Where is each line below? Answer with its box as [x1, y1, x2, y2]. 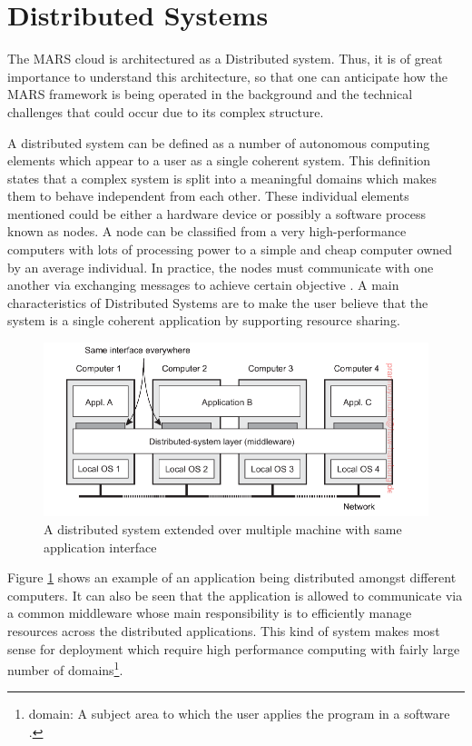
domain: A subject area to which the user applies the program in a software [28, 704, 450, 723]
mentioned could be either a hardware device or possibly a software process [7, 204, 427, 223]
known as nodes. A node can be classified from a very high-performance [7, 222, 407, 241]
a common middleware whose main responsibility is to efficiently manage [7, 603, 412, 622]
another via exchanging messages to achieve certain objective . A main [7, 275, 399, 294]
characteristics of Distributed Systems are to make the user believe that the [7, 293, 428, 312]
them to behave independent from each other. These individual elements [7, 186, 409, 205]
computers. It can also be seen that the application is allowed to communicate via [7, 585, 463, 604]
